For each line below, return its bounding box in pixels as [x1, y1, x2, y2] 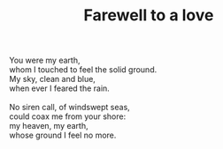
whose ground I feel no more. [9, 130, 117, 141]
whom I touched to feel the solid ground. [9, 64, 158, 75]
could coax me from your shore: [9, 111, 127, 122]
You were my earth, [9, 55, 81, 66]
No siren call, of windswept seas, [9, 102, 130, 113]
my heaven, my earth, [9, 121, 88, 131]
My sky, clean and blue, [9, 74, 96, 85]
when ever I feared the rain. [9, 83, 111, 93]
